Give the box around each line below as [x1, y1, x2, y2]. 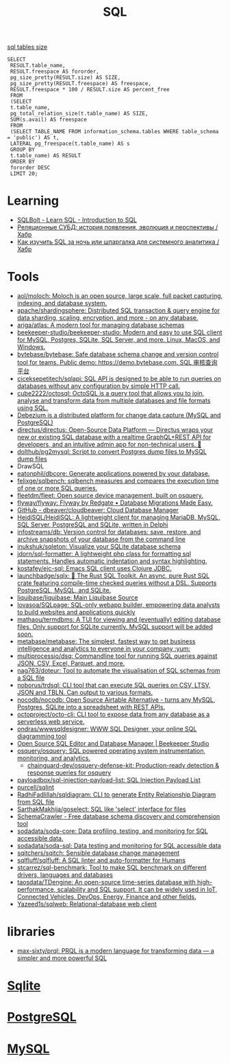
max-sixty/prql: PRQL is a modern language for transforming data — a [16, 947, 214, 955]
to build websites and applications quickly [16, 608, 136, 617]
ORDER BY [10, 159, 36, 165]
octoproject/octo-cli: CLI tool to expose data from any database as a [16, 710, 210, 718]
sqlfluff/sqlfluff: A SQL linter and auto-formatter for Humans [16, 856, 186, 865]
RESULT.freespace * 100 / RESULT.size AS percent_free [10, 87, 170, 93]
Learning [7, 193, 60, 209]
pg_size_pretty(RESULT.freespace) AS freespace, [10, 80, 152, 87]
